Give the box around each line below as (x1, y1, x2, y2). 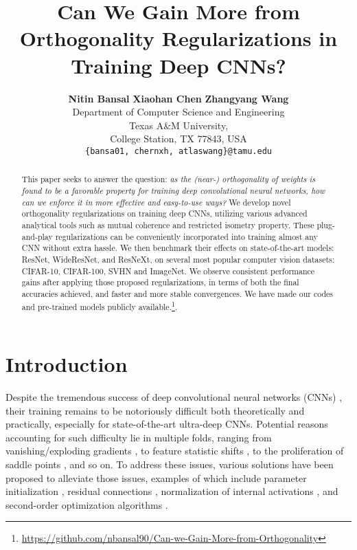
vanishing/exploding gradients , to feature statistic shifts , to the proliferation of (5, 443, 344, 458)
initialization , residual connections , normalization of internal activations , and (5, 484, 338, 498)
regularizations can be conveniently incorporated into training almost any (55, 230, 318, 242)
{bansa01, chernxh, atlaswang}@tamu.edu (84, 146, 273, 156)
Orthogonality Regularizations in (19, 24, 338, 52)
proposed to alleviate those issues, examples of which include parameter (5, 470, 307, 485)
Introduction (5, 350, 128, 378)
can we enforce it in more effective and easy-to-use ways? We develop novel (21, 196, 291, 208)
